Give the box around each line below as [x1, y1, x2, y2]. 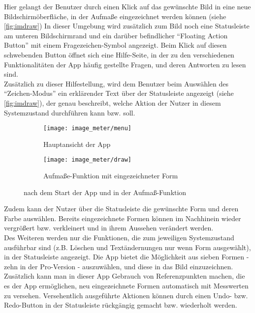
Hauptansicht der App [43, 139, 111, 149]
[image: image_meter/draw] [43, 156, 131, 164]
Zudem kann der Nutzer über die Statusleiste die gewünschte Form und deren [4, 203, 239, 214]
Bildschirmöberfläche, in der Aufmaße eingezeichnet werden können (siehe [4, 11, 226, 21]
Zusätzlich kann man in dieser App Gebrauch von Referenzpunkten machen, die [4, 271, 245, 281]
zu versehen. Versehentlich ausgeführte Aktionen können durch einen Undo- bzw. [4, 290, 248, 300]
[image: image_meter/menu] [43, 125, 131, 132]
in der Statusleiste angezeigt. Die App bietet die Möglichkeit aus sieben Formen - [4, 252, 249, 262]
